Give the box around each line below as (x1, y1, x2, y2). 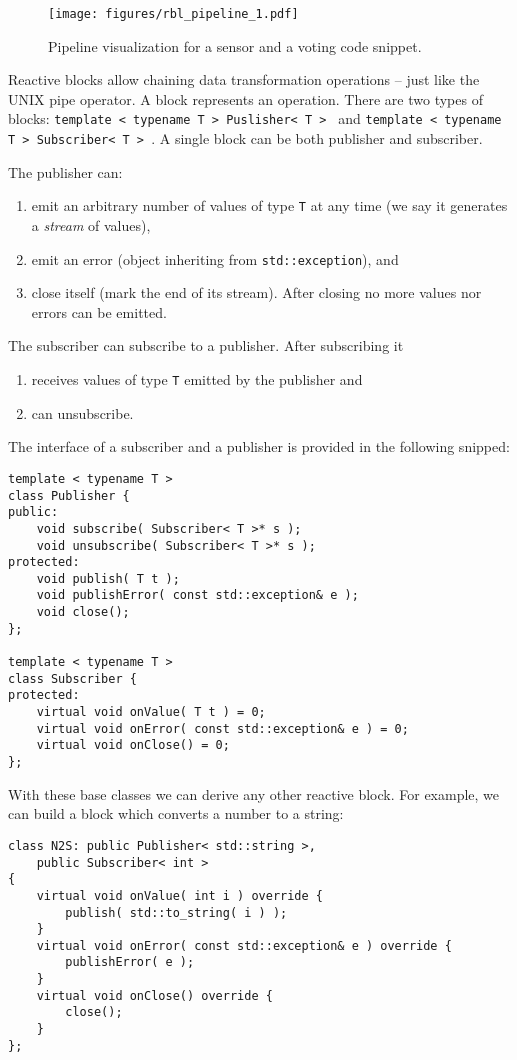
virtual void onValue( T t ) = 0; (36, 705, 266, 720)
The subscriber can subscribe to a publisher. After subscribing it (8, 335, 404, 356)
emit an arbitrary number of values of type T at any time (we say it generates (31, 195, 508, 216)
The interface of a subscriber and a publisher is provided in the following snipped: (8, 436, 510, 457)
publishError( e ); (65, 955, 195, 970)
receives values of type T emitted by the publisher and (31, 369, 363, 390)
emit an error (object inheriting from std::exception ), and (31, 248, 399, 269)
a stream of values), (31, 215, 151, 235)
